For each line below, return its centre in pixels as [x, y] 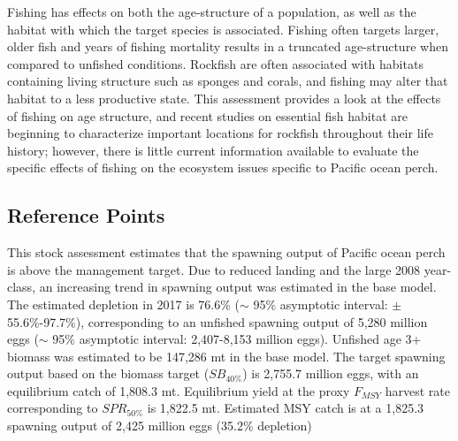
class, [22, 287]
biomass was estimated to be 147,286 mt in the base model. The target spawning [226, 356]
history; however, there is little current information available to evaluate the [213, 150]
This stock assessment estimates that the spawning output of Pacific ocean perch [226, 252]
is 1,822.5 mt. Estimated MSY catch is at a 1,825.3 [286, 408]
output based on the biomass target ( [108, 373]
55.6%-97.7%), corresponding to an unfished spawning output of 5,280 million [218, 321]
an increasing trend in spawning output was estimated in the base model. [238, 287]
